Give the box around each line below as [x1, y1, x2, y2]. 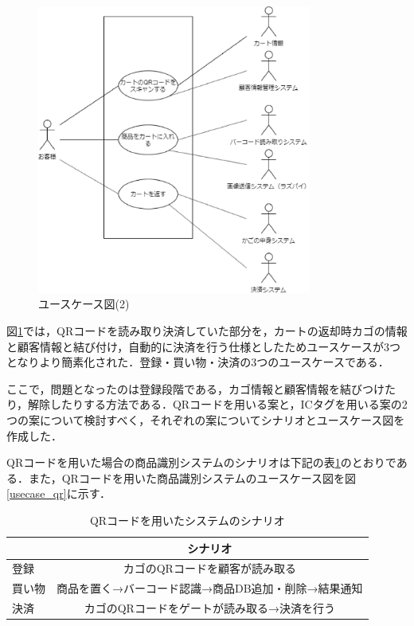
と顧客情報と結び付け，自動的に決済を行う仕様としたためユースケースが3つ [6, 338, 400, 354]
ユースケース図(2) [38, 295, 130, 312]
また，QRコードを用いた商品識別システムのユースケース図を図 [28, 469, 357, 486]
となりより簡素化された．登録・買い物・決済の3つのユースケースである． [6, 354, 389, 370]
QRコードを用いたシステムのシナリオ [89, 511, 285, 528]
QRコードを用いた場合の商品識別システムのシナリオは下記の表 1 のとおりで [6, 454, 396, 471]
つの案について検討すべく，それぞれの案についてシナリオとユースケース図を [6, 411, 405, 428]
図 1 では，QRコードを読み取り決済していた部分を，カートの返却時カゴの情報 [6, 323, 408, 339]
